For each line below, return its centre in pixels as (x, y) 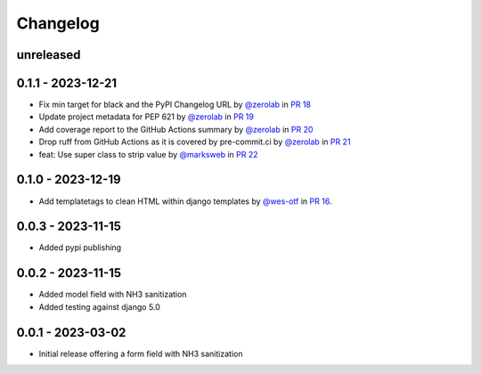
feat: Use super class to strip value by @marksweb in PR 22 (148, 154)
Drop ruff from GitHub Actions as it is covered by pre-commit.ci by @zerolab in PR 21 (195, 142)
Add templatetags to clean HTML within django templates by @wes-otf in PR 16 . (185, 201)
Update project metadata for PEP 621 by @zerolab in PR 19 (146, 117)
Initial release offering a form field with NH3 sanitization (141, 354)
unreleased (49, 55)
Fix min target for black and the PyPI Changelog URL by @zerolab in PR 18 (175, 105)
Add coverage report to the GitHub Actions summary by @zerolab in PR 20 (176, 129)
